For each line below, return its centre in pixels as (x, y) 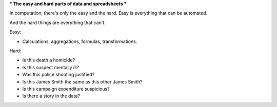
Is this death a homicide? (49, 60)
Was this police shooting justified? (58, 75)
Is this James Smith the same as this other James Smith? (82, 81)
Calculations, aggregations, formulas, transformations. (80, 41)
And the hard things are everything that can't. (58, 23)
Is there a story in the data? (51, 96)
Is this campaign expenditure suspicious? (66, 89)
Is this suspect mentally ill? (51, 67)
